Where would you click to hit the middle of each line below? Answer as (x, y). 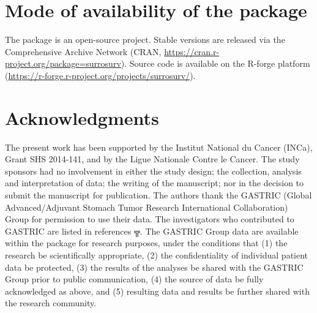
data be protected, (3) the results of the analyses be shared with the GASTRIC (154, 267)
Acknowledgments (82, 117)
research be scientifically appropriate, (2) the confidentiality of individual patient (157, 255)
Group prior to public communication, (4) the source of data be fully (134, 279)
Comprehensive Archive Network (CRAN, (83, 51)
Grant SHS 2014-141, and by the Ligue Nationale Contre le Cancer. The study (152, 159)
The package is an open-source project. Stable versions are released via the (145, 40)
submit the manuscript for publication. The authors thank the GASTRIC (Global (158, 195)
